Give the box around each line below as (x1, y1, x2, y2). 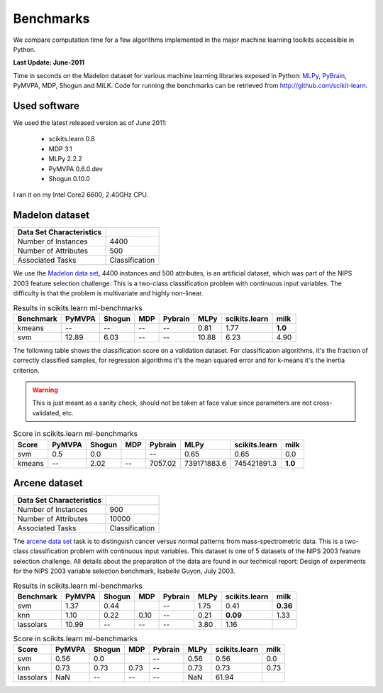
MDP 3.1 (48, 144, 72, 153)
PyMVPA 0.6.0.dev (48, 164, 103, 173)
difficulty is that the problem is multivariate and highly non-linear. (13, 289, 204, 298)
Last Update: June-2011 (13, 58, 85, 67)
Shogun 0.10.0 (48, 174, 90, 182)
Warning (32, 386, 58, 394)
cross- (313, 398, 333, 408)
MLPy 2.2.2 (48, 155, 82, 163)
